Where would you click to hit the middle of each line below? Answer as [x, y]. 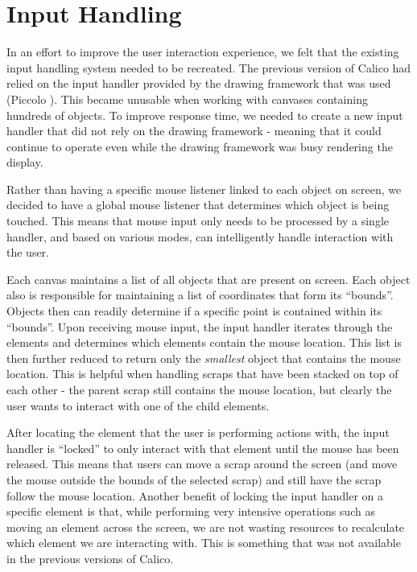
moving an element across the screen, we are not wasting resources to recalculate [206, 527]
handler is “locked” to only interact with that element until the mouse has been [203, 448]
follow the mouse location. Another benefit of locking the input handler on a [195, 495]
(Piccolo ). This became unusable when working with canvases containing [187, 99]
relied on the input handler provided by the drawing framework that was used [199, 83]
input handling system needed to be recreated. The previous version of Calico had [209, 67]
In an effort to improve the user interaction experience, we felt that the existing [203, 52]
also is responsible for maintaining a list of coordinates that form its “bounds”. [200, 295]
